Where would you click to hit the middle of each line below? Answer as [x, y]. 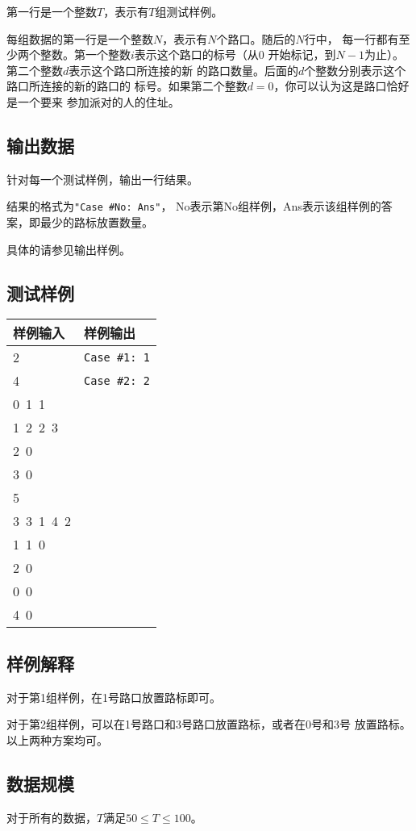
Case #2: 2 [117, 380]
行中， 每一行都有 [352, 38]
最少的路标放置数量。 [96, 222]
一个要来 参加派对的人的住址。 [98, 101]
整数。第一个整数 [85, 54]
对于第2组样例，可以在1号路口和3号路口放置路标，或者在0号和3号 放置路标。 [209, 724]
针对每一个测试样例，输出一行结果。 [102, 179]
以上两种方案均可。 [57, 739]
